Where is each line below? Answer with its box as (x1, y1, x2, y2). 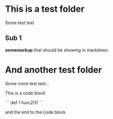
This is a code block (5, 90, 45, 96)
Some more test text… (5, 80, 50, 87)
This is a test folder (5, 3, 85, 15)
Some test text (5, 20, 35, 26)
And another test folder (5, 64, 102, 75)
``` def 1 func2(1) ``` (5, 99, 44, 105)
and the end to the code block (5, 109, 66, 115)
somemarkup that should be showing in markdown (5, 47, 109, 53)
